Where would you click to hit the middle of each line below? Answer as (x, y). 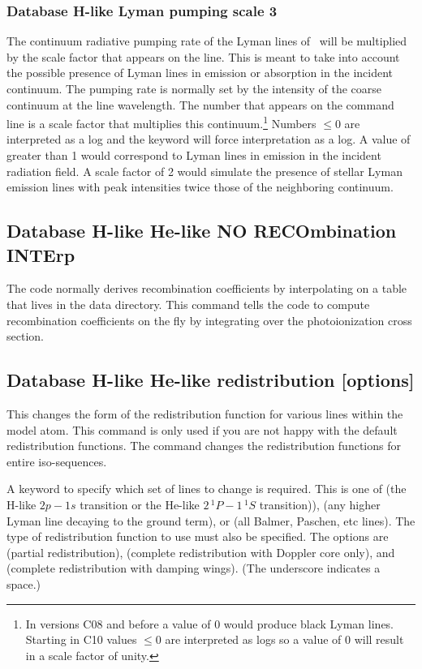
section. (25, 336)
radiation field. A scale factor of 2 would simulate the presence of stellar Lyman (205, 171)
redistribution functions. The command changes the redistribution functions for (204, 446)
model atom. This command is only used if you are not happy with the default (202, 429)
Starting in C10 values (81, 639)
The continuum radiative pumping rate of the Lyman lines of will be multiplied (207, 41)
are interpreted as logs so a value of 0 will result (284, 639)
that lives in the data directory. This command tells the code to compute (188, 304)
